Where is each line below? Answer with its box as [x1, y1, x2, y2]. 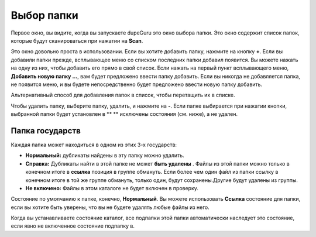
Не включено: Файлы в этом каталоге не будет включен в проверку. [25, 184, 199, 191]
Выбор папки [11, 9, 78, 22]
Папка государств [11, 126, 81, 136]
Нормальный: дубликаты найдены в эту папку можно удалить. [25, 152, 184, 159]
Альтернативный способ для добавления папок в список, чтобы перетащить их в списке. [11, 91, 235, 99]
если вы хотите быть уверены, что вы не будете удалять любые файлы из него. [11, 204, 210, 211]
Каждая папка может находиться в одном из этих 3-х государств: [11, 141, 177, 148]
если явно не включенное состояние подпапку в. [11, 222, 135, 229]
